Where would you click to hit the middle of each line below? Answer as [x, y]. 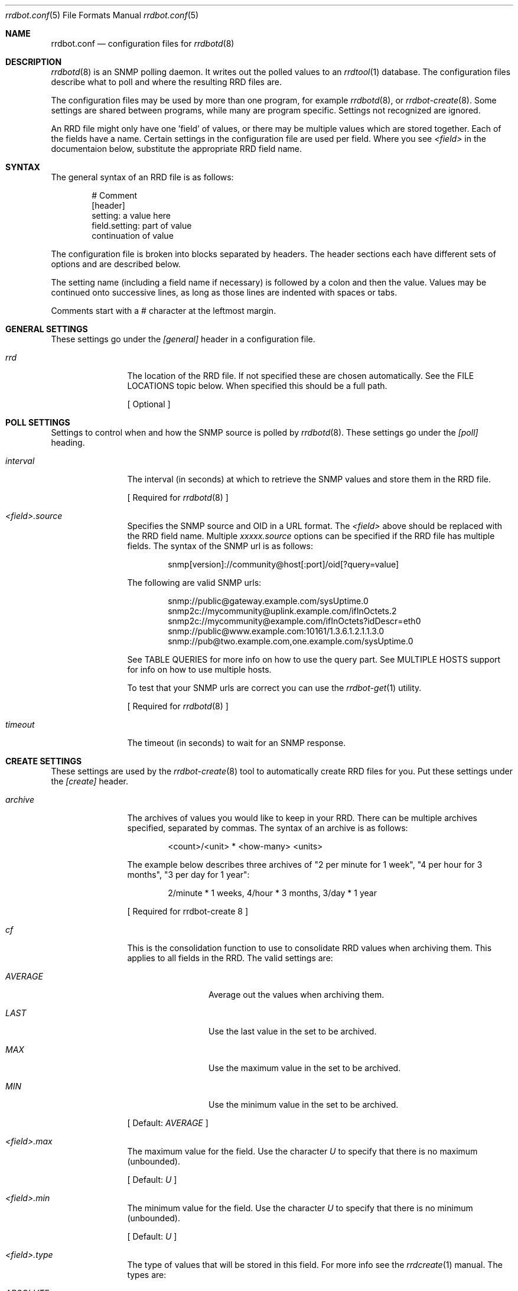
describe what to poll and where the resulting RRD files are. [167, 82]
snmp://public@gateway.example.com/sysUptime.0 [268, 601]
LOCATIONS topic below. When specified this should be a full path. [257, 386]
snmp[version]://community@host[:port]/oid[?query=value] [284, 564]
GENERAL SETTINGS [47, 329]
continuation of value [133, 236]
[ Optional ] [149, 404]
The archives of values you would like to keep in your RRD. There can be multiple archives [302, 818]
